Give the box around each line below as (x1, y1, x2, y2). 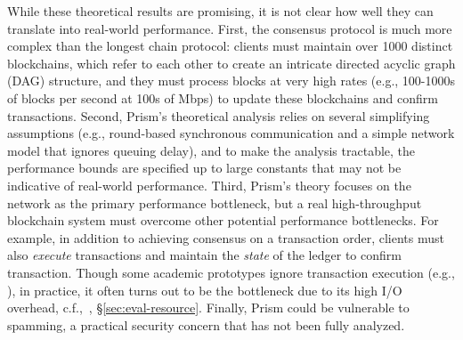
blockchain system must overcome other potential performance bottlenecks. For (7, 211, 439, 230)
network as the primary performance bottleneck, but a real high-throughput (7, 193, 422, 212)
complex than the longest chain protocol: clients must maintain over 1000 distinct (7, 36, 453, 55)
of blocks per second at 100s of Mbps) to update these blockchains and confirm (7, 88, 438, 107)
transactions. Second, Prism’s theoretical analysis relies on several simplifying (7, 106, 430, 125)
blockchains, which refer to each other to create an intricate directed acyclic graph (7, 53, 456, 72)
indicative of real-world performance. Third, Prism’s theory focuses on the (7, 175, 411, 194)
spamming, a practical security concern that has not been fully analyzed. (7, 315, 405, 334)
